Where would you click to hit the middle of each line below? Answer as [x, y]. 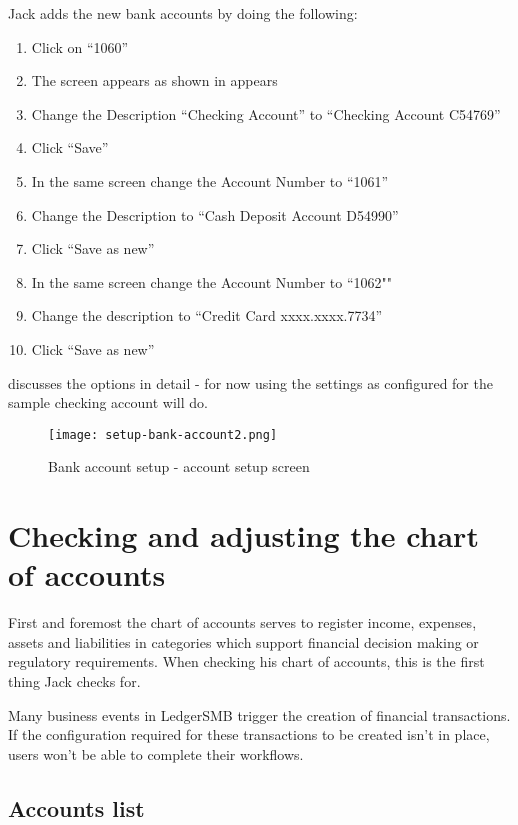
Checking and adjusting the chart [243, 535]
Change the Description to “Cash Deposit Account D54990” [215, 214]
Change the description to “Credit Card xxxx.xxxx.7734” [207, 315]
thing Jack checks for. [74, 681]
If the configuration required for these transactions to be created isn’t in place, [249, 734]
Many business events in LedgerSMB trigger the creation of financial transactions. [259, 714]
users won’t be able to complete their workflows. [156, 753]
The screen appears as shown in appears [154, 80]
